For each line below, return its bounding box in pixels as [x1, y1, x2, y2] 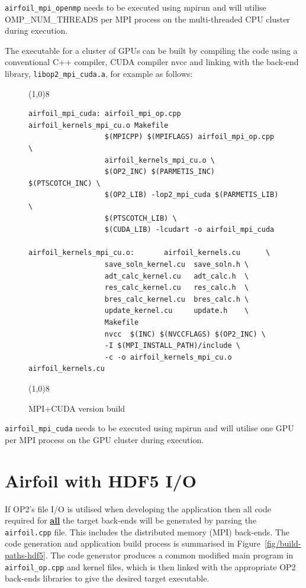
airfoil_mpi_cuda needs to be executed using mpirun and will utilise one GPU [5, 422, 294, 434]
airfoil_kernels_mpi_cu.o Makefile [28, 121, 169, 130]
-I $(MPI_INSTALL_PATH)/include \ [104, 341, 240, 350]
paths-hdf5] [5, 548, 46, 561]
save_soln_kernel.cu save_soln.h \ [104, 260, 249, 269]
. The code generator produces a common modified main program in [45, 548, 294, 561]
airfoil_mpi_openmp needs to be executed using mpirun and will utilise [5, 1, 266, 13]
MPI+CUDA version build [28, 402, 125, 414]
